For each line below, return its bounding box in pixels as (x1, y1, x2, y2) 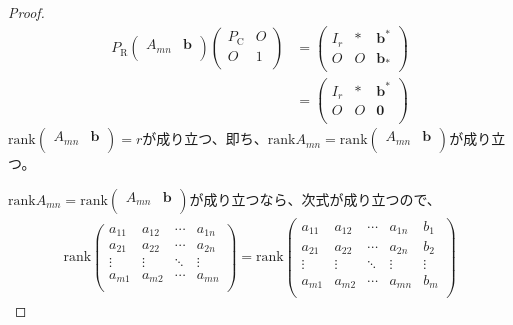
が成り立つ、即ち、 (142, 128, 268, 149)
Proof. (8, 2, 45, 22)
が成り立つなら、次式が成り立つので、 (189, 188, 441, 209)
